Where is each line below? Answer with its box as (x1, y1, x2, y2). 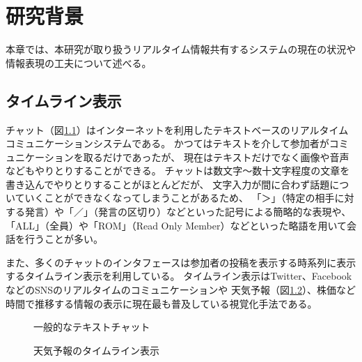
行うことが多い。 (24, 232, 103, 246)
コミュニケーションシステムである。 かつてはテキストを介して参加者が (6, 136, 329, 151)
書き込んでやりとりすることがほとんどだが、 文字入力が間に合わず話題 (6, 176, 330, 191)
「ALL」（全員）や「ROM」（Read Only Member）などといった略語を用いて (6, 218, 347, 232)
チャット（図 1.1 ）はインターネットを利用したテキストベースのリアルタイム (6, 122, 349, 137)
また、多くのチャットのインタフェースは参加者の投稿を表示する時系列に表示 (6, 255, 356, 269)
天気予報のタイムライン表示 (33, 342, 160, 357)
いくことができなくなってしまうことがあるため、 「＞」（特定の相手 (24, 190, 335, 205)
